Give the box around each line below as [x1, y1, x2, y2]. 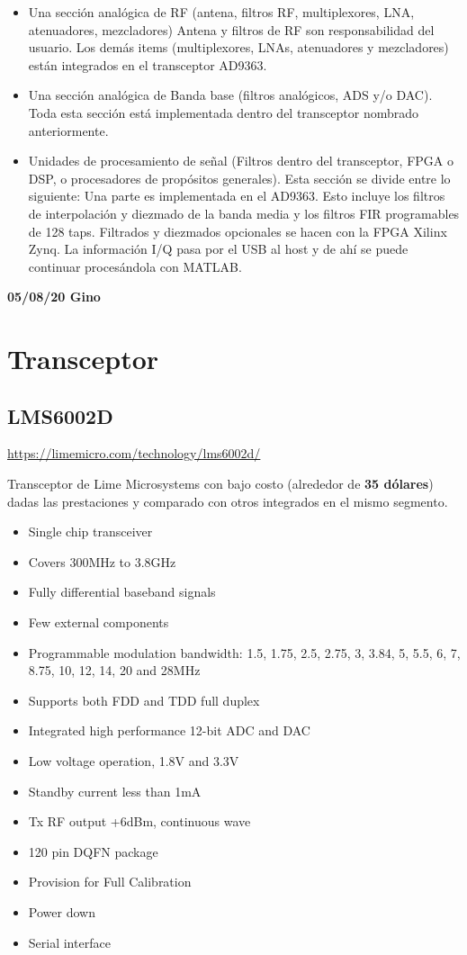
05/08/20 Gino [7, 287, 101, 306]
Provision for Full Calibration [28, 872, 192, 891]
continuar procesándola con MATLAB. [28, 257, 242, 275]
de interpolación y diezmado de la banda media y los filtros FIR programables [28, 203, 460, 222]
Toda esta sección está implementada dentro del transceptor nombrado [28, 103, 419, 122]
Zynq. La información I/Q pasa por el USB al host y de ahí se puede [28, 239, 409, 258]
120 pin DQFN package [28, 842, 158, 860]
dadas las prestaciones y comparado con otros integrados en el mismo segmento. [7, 491, 448, 510]
